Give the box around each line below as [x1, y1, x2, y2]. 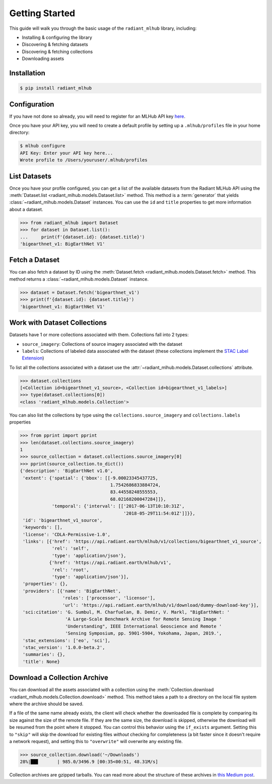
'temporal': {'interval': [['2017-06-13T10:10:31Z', [51, 503, 185, 509]
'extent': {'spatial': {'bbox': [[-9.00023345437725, [23, 475, 158, 481]
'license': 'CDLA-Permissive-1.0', [23, 532, 111, 537]
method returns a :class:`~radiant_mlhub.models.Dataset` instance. [9, 276, 149, 282]
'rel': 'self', [51, 546, 89, 551]
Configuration [9, 100, 54, 109]
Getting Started [9, 8, 76, 19]
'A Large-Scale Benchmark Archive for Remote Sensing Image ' [64, 616, 222, 622]
